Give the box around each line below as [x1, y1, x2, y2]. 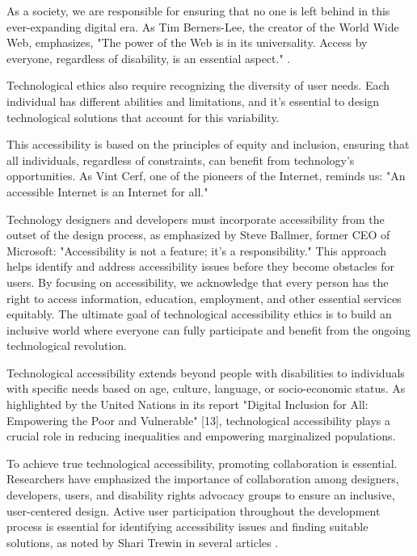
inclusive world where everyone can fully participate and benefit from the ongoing [6, 321, 411, 338]
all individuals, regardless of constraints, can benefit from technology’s [6, 151, 355, 168]
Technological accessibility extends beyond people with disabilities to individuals [6, 364, 405, 381]
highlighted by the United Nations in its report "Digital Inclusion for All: [6, 396, 369, 413]
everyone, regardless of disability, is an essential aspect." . [6, 49, 291, 66]
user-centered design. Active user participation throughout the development [6, 502, 381, 519]
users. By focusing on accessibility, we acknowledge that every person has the [6, 273, 389, 290]
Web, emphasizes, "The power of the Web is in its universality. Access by [6, 34, 368, 51]
